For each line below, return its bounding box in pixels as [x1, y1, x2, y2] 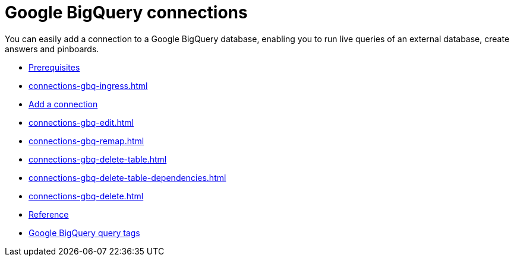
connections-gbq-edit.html [29, 117, 134, 128]
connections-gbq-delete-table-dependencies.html [29, 172, 226, 183]
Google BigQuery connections [5, 2, 248, 23]
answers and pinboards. [5, 43, 99, 54]
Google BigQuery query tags [29, 227, 140, 238]
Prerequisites [29, 62, 80, 72]
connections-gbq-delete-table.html [29, 154, 167, 164]
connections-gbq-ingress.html [29, 80, 148, 91]
